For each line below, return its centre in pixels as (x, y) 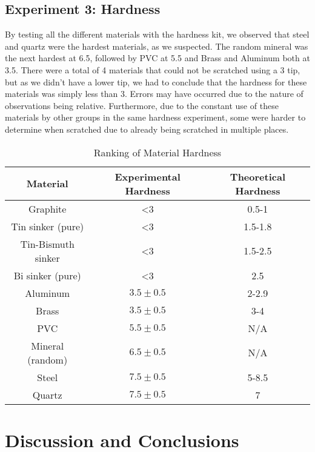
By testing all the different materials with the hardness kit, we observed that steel (157, 34)
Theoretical (257, 176)
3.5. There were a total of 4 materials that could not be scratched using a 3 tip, (153, 69)
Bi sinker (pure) (47, 275)
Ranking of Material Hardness (157, 152)
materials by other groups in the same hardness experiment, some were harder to (155, 117)
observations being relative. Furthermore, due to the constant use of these (142, 105)
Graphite (48, 208)
